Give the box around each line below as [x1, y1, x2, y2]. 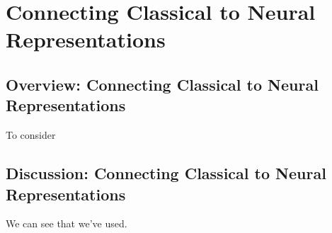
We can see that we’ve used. [6, 216, 127, 231]
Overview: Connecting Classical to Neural [6, 73, 319, 95]
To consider [6, 127, 56, 142]
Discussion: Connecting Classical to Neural [6, 162, 326, 184]
